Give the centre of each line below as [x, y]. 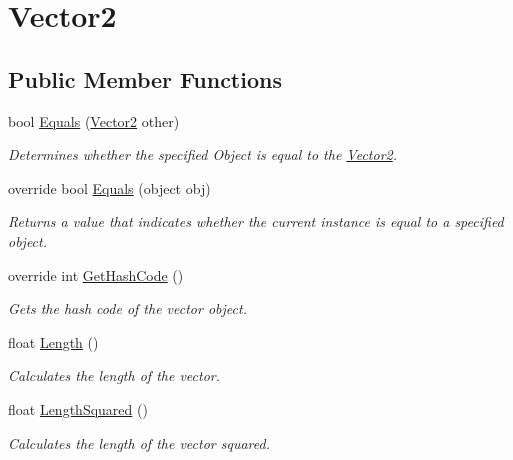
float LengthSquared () [78, 408]
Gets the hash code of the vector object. [127, 308]
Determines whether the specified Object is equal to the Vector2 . [203, 154]
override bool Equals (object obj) [109, 187]
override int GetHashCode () [96, 274]
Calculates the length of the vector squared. [139, 442]
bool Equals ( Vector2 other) [94, 120]
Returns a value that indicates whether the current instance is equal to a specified [256, 221]
